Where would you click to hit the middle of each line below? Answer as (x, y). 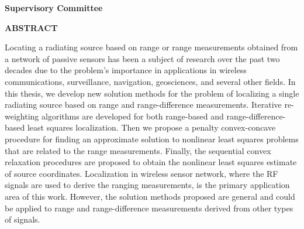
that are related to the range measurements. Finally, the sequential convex (138, 150)
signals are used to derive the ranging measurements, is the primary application (147, 185)
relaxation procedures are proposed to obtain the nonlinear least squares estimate (151, 162)
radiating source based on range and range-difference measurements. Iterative (143, 105)
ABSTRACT (31, 27)
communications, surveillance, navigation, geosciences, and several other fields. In (150, 81)
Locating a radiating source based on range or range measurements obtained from (151, 47)
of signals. (23, 219)
